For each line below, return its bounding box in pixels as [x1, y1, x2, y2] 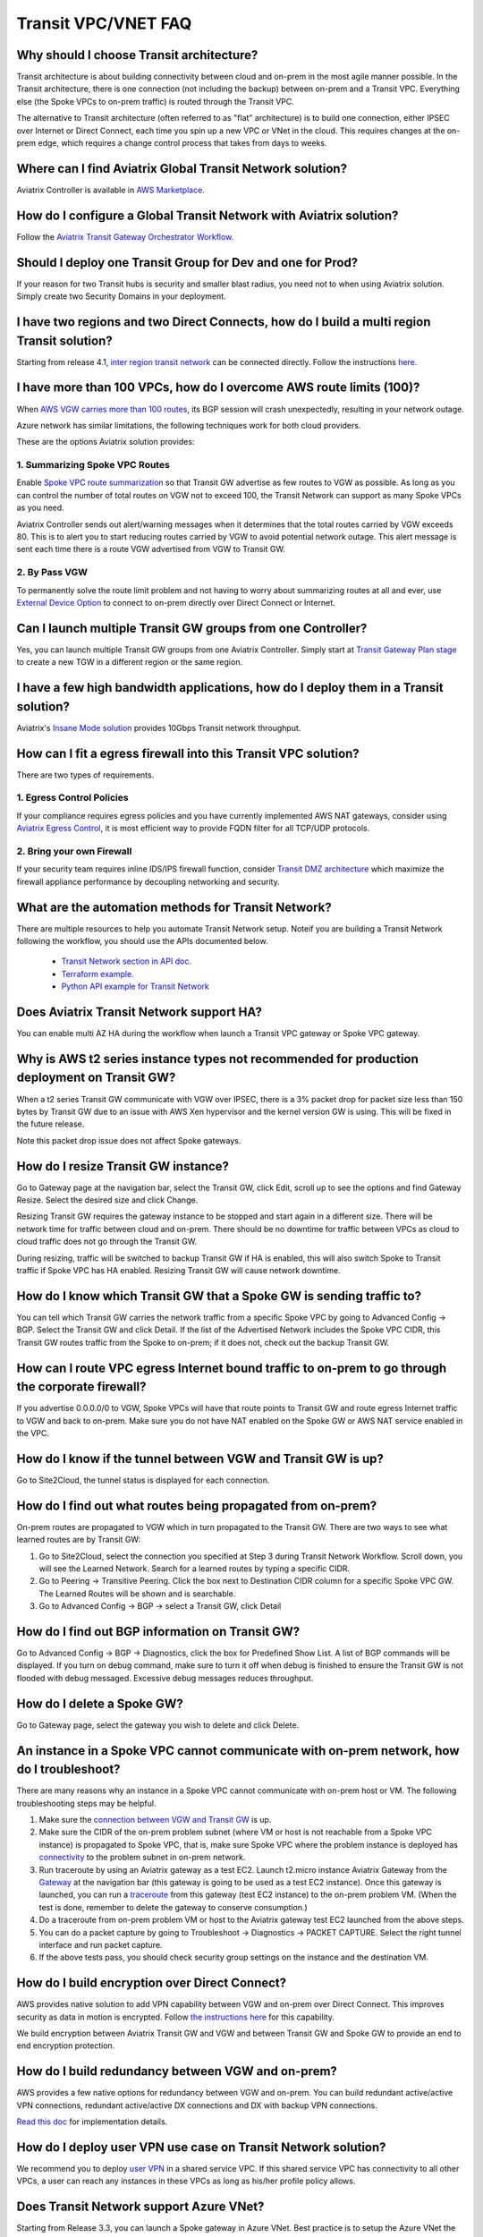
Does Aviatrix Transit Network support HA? [16, 1004, 263, 1019]
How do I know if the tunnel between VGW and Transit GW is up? [16, 1450, 384, 1467]
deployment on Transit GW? [16, 1070, 176, 1085]
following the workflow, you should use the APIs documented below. [16, 936, 268, 946]
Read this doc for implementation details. [16, 2116, 168, 2127]
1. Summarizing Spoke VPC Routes [16, 459, 170, 472]
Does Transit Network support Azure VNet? [16, 2199, 265, 2215]
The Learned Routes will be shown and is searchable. [38, 1588, 236, 1599]
